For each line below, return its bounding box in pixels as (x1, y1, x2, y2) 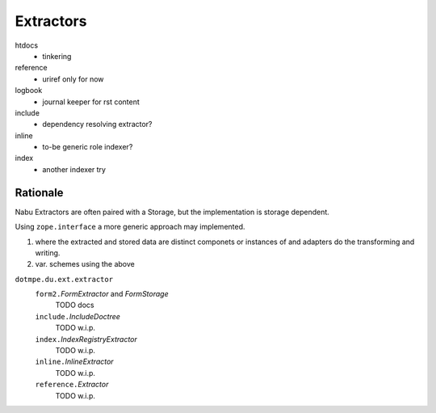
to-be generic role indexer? (42, 142, 133, 152)
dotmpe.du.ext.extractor (15, 275, 113, 284)
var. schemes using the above (35, 259, 135, 269)
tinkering (42, 51, 72, 61)
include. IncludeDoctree (35, 311, 121, 321)
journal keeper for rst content (42, 97, 140, 107)
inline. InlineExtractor (35, 356, 114, 367)
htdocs (15, 40, 39, 50)
